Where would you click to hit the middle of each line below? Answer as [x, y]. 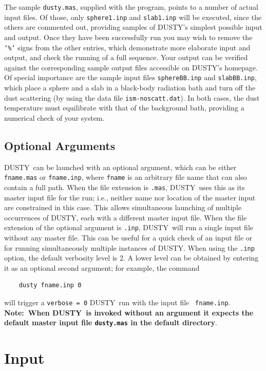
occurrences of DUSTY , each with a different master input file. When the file [126, 217]
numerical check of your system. [54, 117]
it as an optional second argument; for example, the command [102, 267]
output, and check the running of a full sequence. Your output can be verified [126, 57]
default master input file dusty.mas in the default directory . [111, 322]
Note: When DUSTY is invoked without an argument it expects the [129, 312]
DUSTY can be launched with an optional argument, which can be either [120, 167]
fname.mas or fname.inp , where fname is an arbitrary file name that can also [126, 177]
